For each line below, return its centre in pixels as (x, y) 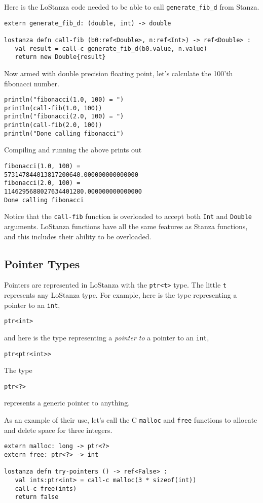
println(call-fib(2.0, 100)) (53, 125)
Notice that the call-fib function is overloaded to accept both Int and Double (128, 216)
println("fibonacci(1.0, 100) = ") (64, 100)
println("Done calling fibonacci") (64, 133)
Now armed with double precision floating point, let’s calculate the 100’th (119, 73)
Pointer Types (42, 263)
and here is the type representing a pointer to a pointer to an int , (107, 337)
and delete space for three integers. (58, 430)
